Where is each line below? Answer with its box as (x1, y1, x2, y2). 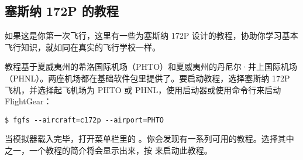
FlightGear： (5, 95, 52, 107)
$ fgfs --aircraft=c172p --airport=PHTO (5, 115, 164, 124)
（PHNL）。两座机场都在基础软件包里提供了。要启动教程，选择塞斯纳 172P (5, 72, 290, 84)
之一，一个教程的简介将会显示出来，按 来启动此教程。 (5, 144, 212, 156)
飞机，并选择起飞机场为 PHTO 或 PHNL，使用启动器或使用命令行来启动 (5, 83, 281, 96)
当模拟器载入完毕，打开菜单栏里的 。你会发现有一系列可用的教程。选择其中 (5, 132, 294, 145)
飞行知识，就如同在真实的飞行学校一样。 (5, 40, 160, 53)
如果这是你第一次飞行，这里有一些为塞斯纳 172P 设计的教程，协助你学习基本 (5, 29, 298, 42)
